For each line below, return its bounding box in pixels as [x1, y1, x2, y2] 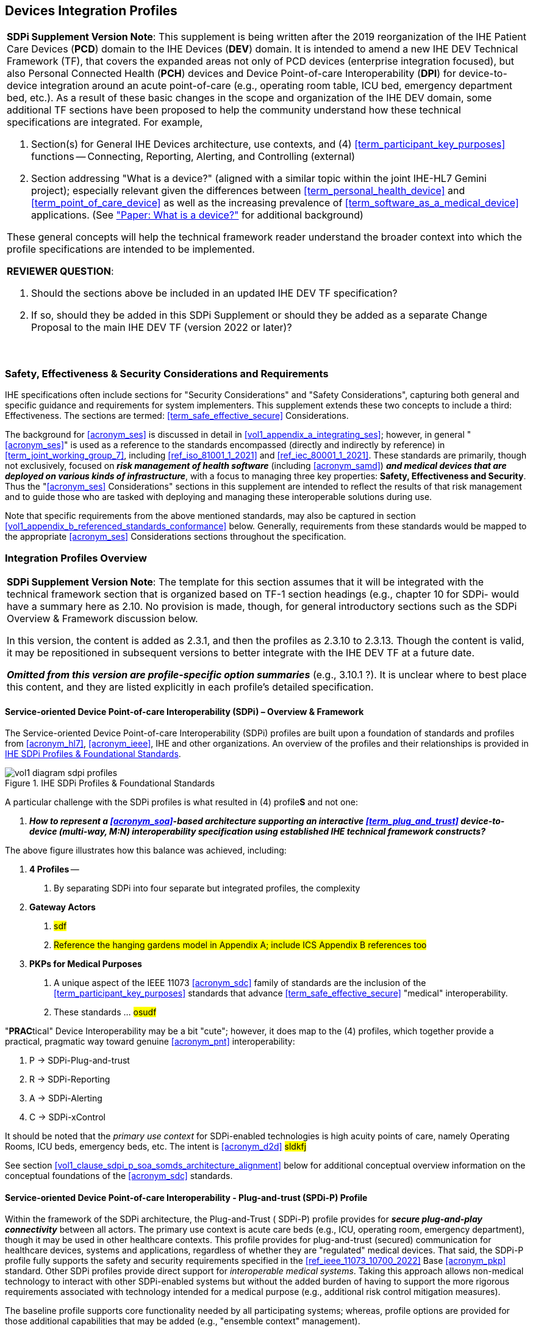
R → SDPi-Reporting [29, 1074, 110, 1085]
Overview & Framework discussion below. [7, 612, 198, 625]
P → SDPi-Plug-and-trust [29, 1055, 130, 1066]
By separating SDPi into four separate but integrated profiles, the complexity [54, 883, 360, 894]
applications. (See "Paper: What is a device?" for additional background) [31, 209, 363, 222]
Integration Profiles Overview [5, 551, 147, 564]
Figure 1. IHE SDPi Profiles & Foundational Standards [5, 778, 215, 789]
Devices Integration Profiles [5, 3, 177, 18]
